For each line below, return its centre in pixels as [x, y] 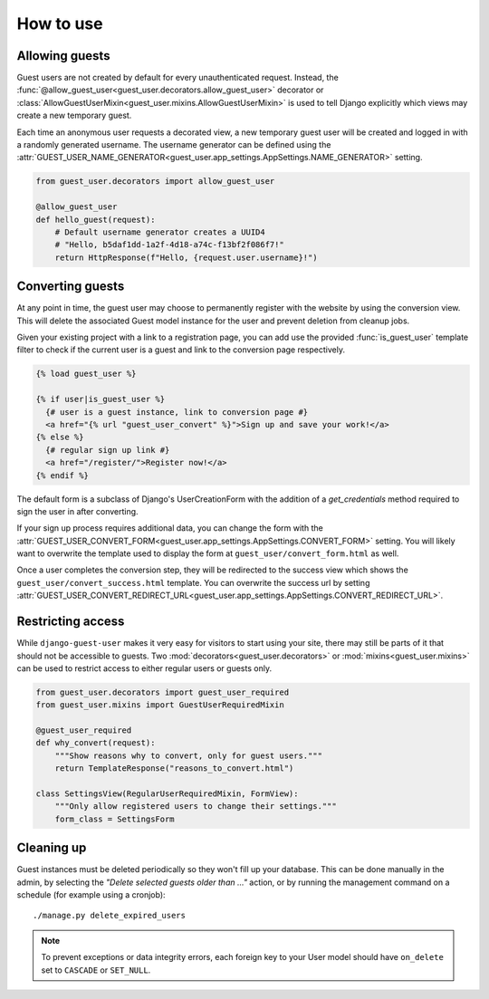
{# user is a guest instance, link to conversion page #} [177, 412]
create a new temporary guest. [74, 115]
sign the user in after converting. [78, 511]
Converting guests [71, 287]
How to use [60, 24]
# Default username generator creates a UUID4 [160, 232]
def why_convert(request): [96, 743]
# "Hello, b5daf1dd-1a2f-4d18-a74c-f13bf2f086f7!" [169, 245]
